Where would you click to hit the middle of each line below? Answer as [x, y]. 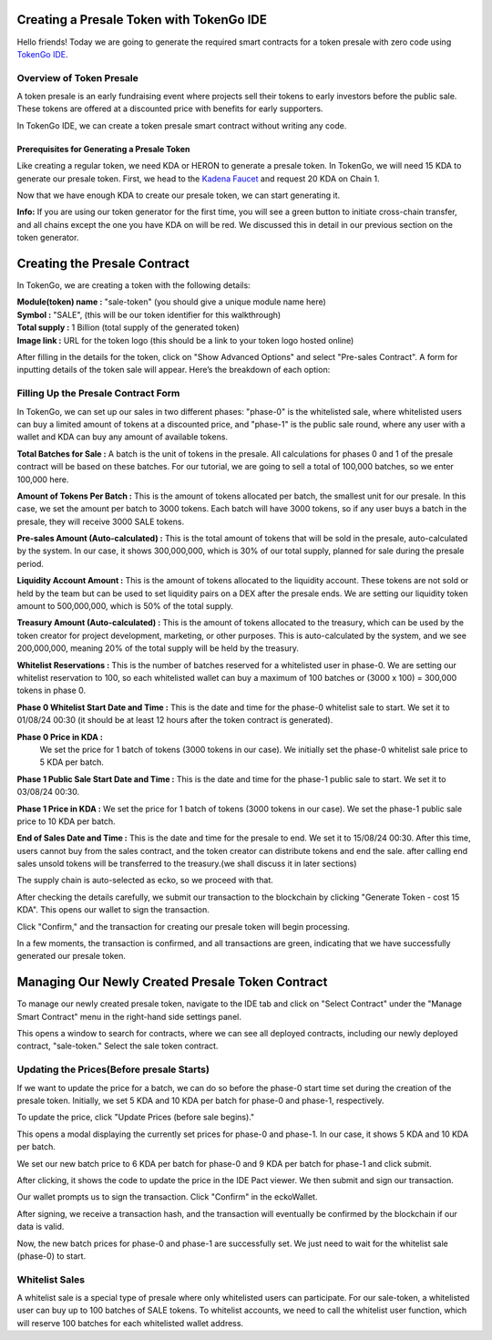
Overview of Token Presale [77, 77]
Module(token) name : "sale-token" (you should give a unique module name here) [172, 302]
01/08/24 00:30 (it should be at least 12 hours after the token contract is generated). [175, 720]
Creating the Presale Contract [103, 263]
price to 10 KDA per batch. [66, 821]
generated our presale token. [72, 956]
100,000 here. [43, 479]
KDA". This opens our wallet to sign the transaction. [113, 910]
